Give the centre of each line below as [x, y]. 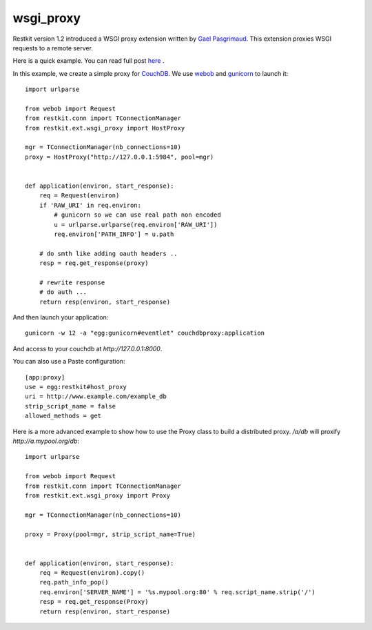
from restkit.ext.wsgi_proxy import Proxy [98, 495]
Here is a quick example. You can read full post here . [89, 61]
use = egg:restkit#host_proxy [76, 387]
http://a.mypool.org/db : [46, 441]
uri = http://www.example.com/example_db [96, 396]
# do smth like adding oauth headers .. [108, 253]
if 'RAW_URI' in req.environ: [90, 205]
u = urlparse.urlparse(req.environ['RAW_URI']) [136, 225]
